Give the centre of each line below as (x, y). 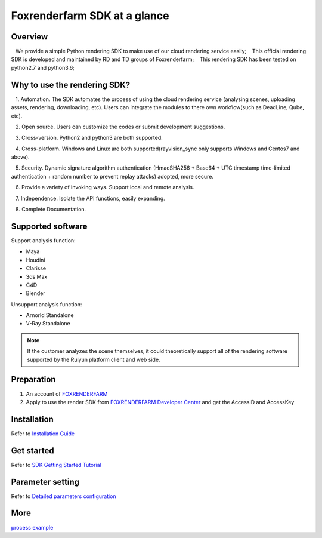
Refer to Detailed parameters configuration (64, 496)
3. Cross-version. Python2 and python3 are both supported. (89, 138)
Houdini (35, 260)
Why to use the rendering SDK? (71, 84)
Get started (32, 451)
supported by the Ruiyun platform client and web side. (94, 359)
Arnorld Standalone (50, 315)
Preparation (33, 379)
